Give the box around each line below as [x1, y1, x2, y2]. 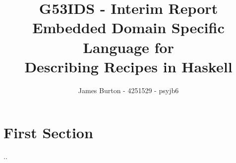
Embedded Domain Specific [32, 17, 225, 38]
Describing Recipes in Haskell [24, 56, 233, 76]
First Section [3, 122, 93, 143]
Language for [83, 37, 174, 57]
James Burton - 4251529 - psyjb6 [78, 85, 179, 95]
